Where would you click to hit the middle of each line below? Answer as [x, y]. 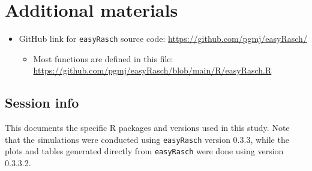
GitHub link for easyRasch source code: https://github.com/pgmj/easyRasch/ [163, 39]
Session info [42, 103]
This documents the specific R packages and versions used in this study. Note [147, 128]
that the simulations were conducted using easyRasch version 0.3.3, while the [147, 139]
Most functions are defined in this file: [103, 58]
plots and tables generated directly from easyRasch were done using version [144, 151]
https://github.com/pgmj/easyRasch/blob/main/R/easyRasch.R [152, 70]
